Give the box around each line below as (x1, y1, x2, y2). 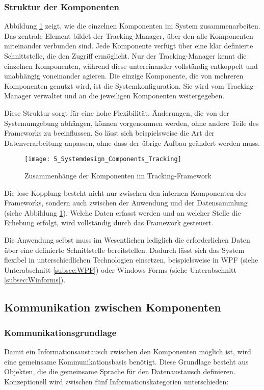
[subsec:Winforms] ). (4, 274, 66, 285)
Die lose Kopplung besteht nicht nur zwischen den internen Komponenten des (4, 187, 247, 198)
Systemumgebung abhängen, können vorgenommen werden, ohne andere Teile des (4, 117, 259, 128)
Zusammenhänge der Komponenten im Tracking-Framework (24, 170, 212, 180)
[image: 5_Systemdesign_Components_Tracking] (24, 155, 181, 163)
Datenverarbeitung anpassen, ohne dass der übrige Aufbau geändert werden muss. (4, 137, 260, 148)
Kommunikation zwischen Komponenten (4, 299, 221, 315)
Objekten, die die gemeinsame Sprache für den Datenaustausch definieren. (4, 366, 235, 377)
